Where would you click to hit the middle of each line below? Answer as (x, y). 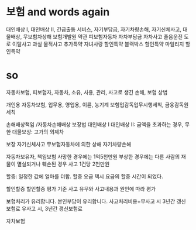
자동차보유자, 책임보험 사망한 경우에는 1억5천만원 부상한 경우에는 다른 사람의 (93, 156)
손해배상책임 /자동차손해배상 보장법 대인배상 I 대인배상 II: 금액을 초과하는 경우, (95, 124)
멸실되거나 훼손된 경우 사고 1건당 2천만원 (63, 164)
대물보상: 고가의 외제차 (38, 132)
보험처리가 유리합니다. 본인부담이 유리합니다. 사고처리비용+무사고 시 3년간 (91, 201)
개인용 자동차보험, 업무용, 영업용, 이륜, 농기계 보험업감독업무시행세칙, (85, 104)
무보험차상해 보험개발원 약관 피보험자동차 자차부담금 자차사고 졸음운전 (103, 36)
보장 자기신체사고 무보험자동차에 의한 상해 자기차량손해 (69, 144)
